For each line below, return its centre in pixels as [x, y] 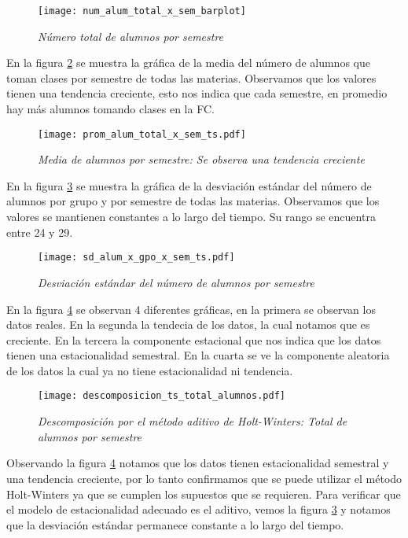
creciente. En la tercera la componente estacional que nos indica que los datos [194, 339]
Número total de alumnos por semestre [131, 36]
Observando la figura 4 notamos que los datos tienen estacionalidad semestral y [198, 463]
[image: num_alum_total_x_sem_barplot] [142, 11]
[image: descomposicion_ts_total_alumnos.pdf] [162, 396]
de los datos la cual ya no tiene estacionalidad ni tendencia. [150, 370]
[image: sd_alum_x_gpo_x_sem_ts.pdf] [136, 258]
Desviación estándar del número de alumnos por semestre [176, 282]
